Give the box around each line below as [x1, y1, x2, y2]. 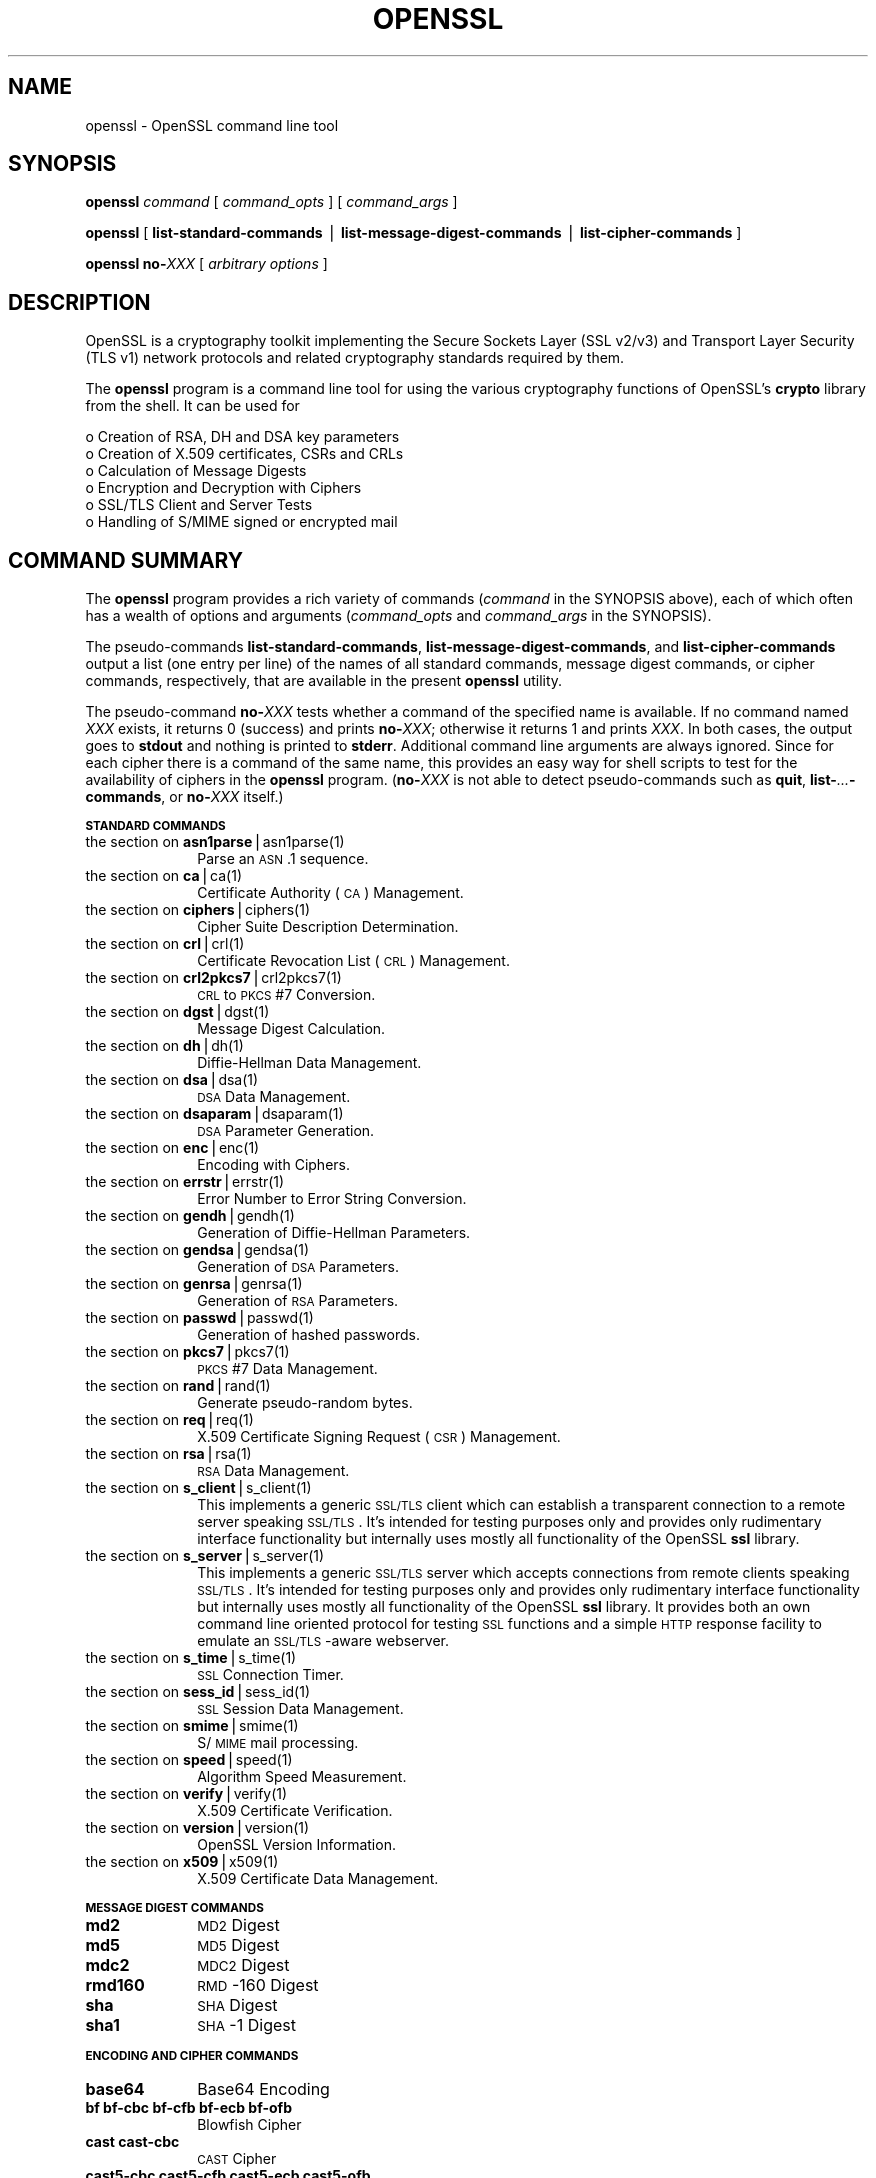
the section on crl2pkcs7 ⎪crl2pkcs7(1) [85, 969, 342, 987]
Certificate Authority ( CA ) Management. [197, 884, 464, 902]
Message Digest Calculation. [197, 1020, 386, 1038]
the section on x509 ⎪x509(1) [85, 1853, 279, 1871]
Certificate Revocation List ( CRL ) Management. [197, 952, 510, 970]
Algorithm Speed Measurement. [197, 1768, 407, 1786]
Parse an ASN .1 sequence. [197, 850, 369, 868]
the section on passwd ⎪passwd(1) [85, 1309, 314, 1327]
